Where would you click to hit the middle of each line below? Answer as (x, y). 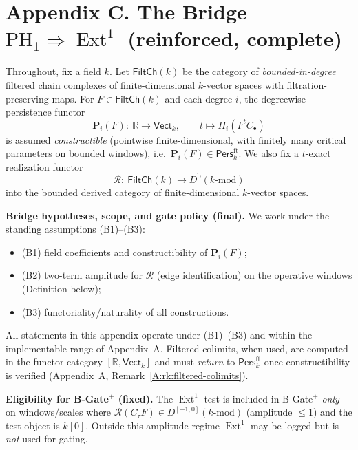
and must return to (195, 362)
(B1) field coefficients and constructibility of (115, 251)
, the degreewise (272, 98)
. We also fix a (269, 153)
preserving (27, 98)
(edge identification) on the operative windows (254, 275)
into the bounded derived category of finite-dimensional (123, 192)
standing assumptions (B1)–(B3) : (75, 229)
